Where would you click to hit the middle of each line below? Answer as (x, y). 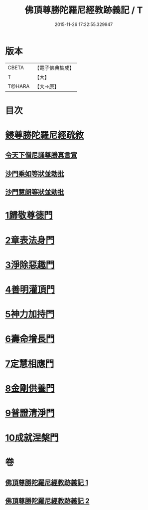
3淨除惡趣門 (30, 265)
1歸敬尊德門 (29, 216)
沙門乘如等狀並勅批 (35, 173)
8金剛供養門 (30, 388)
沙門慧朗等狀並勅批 (35, 192)
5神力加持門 (30, 314)
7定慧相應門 (30, 364)
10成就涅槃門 (32, 438)
